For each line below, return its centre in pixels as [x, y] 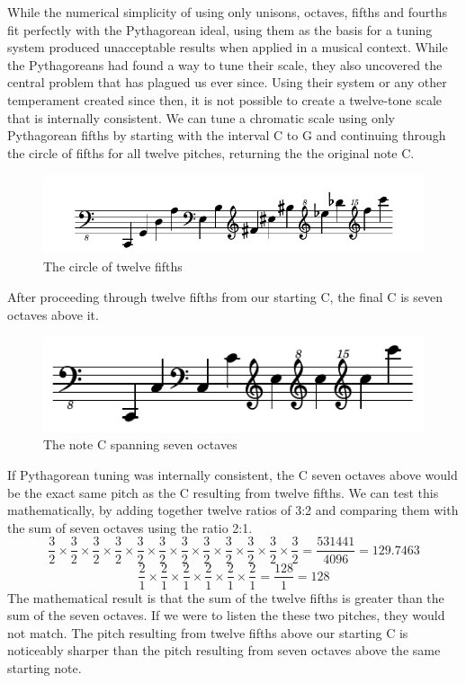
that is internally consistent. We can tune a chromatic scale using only [201, 117]
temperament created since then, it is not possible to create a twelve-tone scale [225, 99]
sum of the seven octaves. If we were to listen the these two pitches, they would [226, 615]
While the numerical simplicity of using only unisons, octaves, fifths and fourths [228, 12]
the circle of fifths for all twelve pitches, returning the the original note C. [211, 152]
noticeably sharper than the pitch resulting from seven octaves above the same [224, 650]
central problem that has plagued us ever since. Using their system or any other [227, 82]
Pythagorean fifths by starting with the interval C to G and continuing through [227, 135]
